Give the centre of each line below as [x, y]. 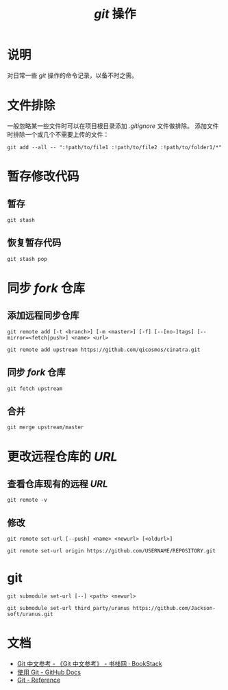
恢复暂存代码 [34, 243]
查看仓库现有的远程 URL [58, 484]
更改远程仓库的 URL [62, 457]
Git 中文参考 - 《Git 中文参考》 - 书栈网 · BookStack [89, 664]
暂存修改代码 [43, 177]
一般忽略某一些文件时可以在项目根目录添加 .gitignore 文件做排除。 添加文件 [113, 126]
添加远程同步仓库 [43, 316]
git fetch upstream [35, 388]
